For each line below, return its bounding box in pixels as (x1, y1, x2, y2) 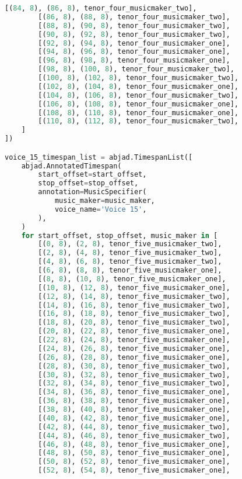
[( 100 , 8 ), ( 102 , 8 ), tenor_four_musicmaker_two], (38, 74, 239, 82)
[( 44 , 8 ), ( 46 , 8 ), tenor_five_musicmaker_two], (38, 431, 230, 440)
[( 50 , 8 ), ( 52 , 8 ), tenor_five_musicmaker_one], (38, 457, 230, 466)
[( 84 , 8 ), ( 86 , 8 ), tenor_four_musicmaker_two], (5, 4, 197, 12)
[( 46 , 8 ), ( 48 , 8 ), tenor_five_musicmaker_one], (38, 440, 230, 449)
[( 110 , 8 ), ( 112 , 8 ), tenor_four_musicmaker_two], (38, 117, 239, 126)
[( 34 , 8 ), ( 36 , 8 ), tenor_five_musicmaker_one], (38, 388, 230, 397)
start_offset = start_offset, (38, 170, 147, 179)
